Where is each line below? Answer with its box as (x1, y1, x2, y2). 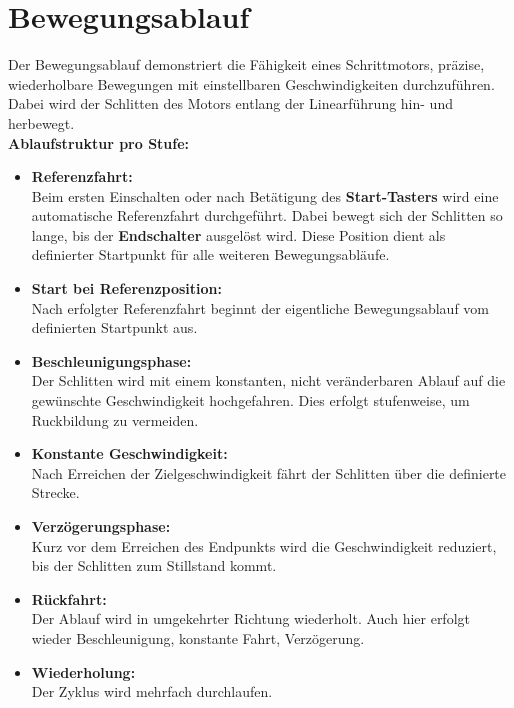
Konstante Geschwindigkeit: (31, 443, 228, 464)
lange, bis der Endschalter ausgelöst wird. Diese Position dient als (31, 224, 446, 245)
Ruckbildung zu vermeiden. (31, 409, 199, 430)
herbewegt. (8, 112, 75, 133)
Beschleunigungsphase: (31, 350, 192, 371)
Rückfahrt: (31, 588, 107, 609)
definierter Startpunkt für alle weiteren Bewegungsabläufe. (31, 244, 390, 265)
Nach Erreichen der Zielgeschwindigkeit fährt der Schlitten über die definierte (31, 462, 507, 483)
